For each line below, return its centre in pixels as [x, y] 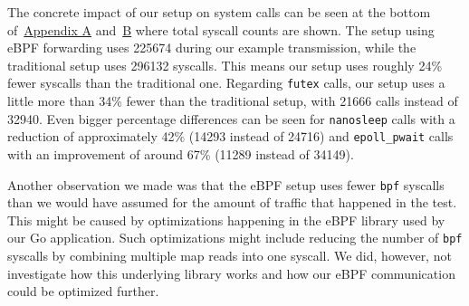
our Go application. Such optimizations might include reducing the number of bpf [235, 238]
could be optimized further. [83, 291]
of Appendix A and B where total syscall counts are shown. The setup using [221, 29]
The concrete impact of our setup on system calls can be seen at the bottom [219, 12]
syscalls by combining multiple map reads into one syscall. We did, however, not [230, 256]
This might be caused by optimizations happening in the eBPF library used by [226, 220]
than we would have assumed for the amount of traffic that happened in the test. [232, 202]
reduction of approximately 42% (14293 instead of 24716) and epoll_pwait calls [230, 136]
